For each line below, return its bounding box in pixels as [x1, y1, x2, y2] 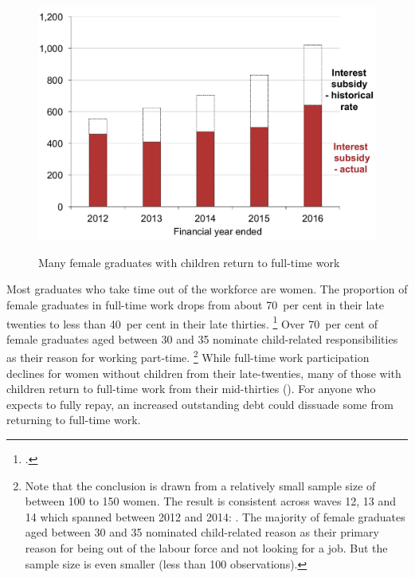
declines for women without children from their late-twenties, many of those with [6, 364, 401, 381]
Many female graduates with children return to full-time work [38, 254, 340, 270]
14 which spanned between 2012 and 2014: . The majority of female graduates [25, 508, 405, 525]
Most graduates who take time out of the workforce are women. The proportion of [6, 281, 408, 297]
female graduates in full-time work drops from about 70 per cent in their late [6, 296, 385, 313]
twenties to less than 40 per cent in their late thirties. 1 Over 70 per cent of [6, 313, 378, 332]
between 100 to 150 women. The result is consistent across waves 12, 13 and [25, 493, 397, 509]
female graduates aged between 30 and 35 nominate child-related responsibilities [6, 330, 398, 347]
